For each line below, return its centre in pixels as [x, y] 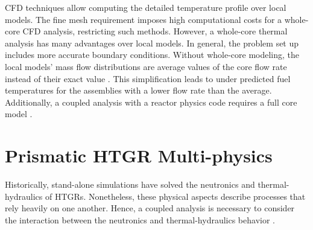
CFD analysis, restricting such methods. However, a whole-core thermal [155, 31]
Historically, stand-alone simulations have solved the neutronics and [130, 184]
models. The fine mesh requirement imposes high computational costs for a [144, 19]
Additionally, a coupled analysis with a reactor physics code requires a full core [151, 102]
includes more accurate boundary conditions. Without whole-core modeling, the [152, 55]
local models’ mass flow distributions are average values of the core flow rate [146, 66]
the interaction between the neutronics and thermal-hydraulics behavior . [140, 219]
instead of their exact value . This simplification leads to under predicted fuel [148, 78]
